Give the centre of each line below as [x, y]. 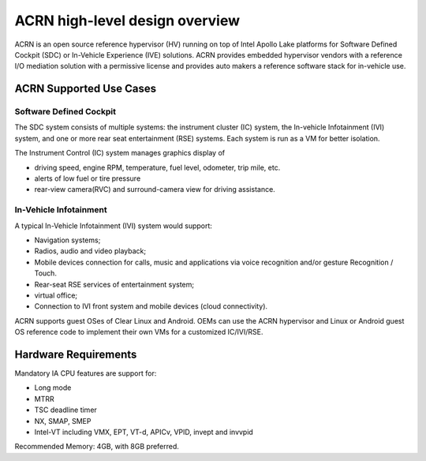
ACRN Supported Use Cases [86, 89]
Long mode [53, 388]
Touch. [45, 273]
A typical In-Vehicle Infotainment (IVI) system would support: [114, 226]
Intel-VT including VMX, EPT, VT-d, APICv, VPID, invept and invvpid [144, 432]
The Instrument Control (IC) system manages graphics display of [120, 153]
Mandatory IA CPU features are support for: [86, 373]
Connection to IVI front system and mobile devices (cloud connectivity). [151, 306]
